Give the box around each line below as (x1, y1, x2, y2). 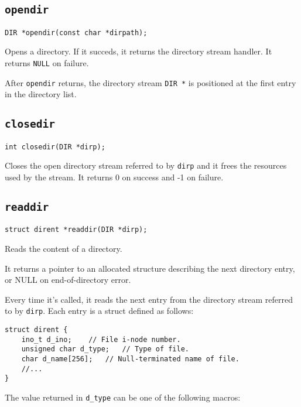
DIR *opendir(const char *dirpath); (5, 28, 148, 37)
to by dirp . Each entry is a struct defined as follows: (5, 305, 194, 317)
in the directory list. (5, 88, 77, 100)
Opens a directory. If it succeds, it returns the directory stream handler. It (5, 45, 272, 57)
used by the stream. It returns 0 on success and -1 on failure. (5, 171, 224, 183)
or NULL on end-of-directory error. (5, 273, 131, 286)
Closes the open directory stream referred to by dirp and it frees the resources (5, 159, 287, 172)
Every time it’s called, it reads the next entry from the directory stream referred (5, 293, 293, 305)
